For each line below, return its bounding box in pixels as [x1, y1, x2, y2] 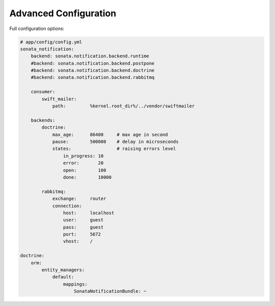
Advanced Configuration [9, 8, 117, 19]
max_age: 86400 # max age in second [52, 131, 168, 137]
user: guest [63, 217, 104, 223]
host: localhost [63, 210, 115, 216]
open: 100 [63, 167, 106, 173]
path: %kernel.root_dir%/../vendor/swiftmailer [52, 103, 195, 109]
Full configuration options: [9, 25, 65, 32]
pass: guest [63, 224, 104, 230]
